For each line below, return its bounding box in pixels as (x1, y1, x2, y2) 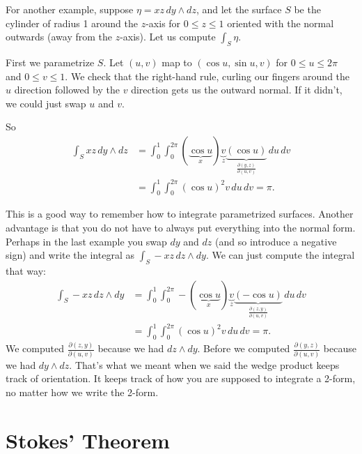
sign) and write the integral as (6, 248, 134, 262)
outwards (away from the (6, 29, 112, 44)
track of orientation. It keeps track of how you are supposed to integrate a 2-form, (6, 371, 356, 386)
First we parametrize (6, 54, 95, 69)
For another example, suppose (6, 2, 134, 16)
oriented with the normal (227, 15, 334, 30)
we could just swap (6, 96, 86, 110)
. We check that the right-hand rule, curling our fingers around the (65, 68, 350, 83)
